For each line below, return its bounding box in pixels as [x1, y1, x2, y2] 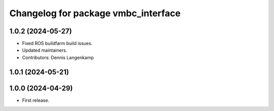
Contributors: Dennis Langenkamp [22, 54, 94, 60]
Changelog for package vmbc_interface [9, 8, 181, 19]
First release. [22, 97, 50, 103]
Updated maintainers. [22, 47, 67, 53]
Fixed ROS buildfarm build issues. [22, 41, 93, 47]
